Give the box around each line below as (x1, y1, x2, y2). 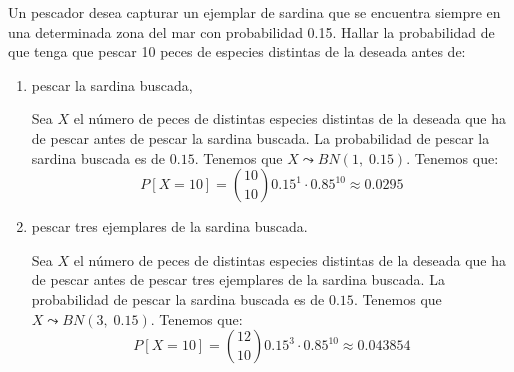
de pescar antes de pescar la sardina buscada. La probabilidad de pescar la (31, 127, 490, 148)
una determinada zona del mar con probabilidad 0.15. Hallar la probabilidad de (8, 21, 495, 42)
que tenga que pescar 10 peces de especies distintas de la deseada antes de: (8, 41, 466, 62)
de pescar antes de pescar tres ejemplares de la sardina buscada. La (31, 269, 445, 290)
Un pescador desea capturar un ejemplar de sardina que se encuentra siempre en (8, 2, 501, 22)
